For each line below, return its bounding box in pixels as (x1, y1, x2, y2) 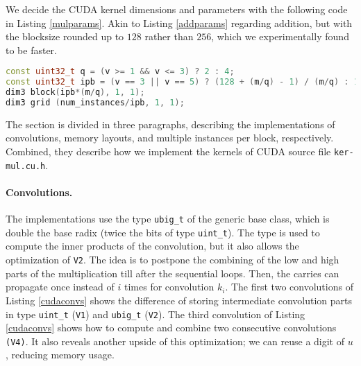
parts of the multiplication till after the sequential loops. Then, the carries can (6, 265, 339, 280)
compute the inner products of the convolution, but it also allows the (6, 238, 299, 253)
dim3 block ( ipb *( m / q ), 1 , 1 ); (6, 87, 145, 98)
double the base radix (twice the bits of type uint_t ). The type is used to (6, 225, 320, 239)
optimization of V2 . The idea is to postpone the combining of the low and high (6, 252, 339, 267)
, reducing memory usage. (6, 347, 115, 362)
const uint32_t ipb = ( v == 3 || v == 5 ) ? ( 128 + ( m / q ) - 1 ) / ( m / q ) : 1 (6, 77, 359, 87)
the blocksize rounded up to (6, 29, 124, 44)
